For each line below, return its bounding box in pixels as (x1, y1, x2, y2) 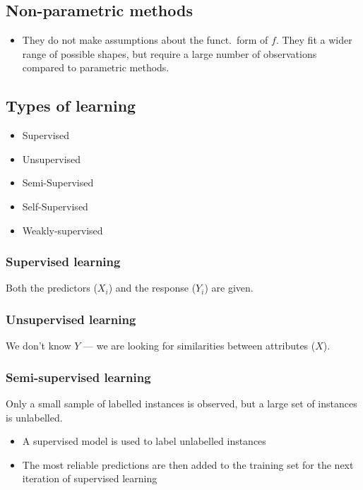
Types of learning (6, 95, 136, 116)
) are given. (204, 280, 254, 295)
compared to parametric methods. (22, 60, 169, 75)
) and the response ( (108, 280, 196, 295)
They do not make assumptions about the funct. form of (22, 32, 268, 47)
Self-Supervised (22, 198, 88, 213)
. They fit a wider (275, 32, 352, 47)
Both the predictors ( (6, 280, 97, 295)
